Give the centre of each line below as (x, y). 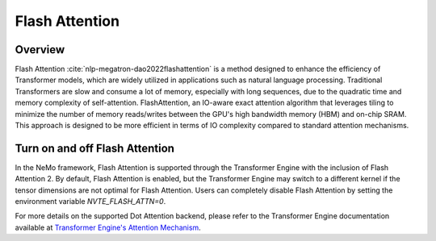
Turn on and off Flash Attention (95, 148)
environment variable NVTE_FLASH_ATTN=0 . (90, 202)
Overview (40, 50)
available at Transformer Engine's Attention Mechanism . (108, 227)
